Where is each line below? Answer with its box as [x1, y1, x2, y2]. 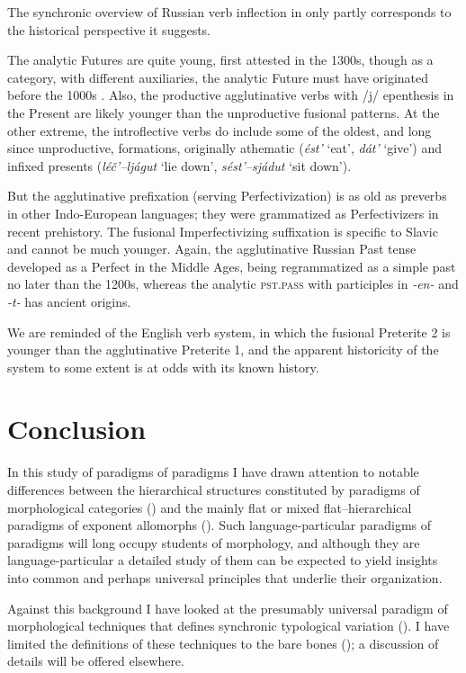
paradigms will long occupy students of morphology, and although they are [7, 533, 420, 552]
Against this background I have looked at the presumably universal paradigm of [7, 598, 448, 617]
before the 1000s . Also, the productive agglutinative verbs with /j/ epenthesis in [7, 85, 454, 104]
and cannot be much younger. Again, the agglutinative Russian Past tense [7, 239, 417, 258]
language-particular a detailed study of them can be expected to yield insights [7, 551, 438, 570]
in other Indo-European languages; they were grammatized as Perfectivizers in [7, 203, 439, 222]
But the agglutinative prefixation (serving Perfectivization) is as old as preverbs [7, 186, 447, 205]
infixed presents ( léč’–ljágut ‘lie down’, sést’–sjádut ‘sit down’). [7, 156, 352, 175]
